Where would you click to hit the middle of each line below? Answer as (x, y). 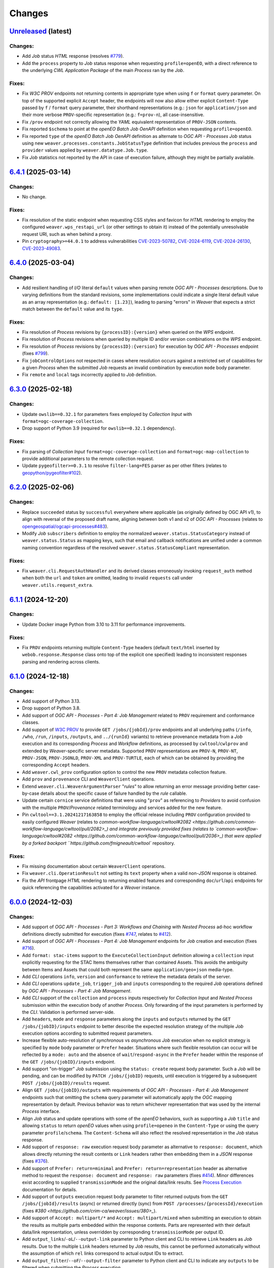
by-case (31, 793)
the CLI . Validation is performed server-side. (68, 1012)
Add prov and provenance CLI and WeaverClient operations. (89, 779)
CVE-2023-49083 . (42, 248)
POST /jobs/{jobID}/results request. (66, 1083)
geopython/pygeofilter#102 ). (52, 473)
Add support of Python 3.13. (51, 701)
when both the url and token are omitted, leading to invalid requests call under (107, 578)
